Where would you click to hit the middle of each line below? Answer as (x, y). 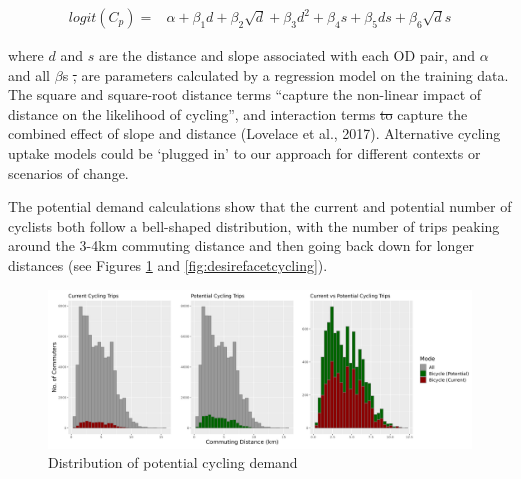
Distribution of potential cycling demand (173, 462)
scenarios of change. (68, 172)
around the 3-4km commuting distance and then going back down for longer (241, 245)
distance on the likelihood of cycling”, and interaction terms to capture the (238, 113)
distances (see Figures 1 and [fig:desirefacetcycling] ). (168, 264)
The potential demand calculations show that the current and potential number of (260, 206)
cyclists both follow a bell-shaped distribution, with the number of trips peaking (254, 225)
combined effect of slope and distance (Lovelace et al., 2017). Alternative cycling (254, 133)
